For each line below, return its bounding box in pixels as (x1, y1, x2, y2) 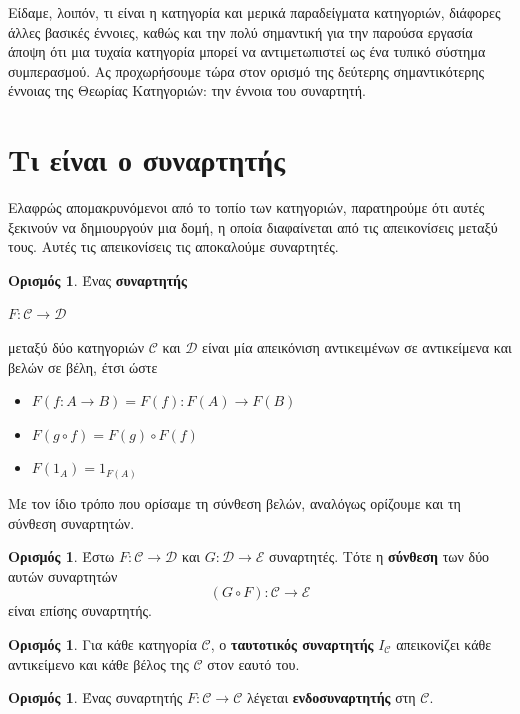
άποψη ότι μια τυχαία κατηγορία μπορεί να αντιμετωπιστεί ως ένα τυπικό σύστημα (8, 41, 486, 62)
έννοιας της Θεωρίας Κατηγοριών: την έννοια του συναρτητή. (8, 80, 366, 101)
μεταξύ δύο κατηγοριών (8, 337, 145, 358)
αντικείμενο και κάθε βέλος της (8, 653, 189, 674)
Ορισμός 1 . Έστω (8, 546, 115, 567)
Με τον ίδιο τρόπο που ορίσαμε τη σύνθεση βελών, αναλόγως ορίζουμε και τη (8, 492, 461, 513)
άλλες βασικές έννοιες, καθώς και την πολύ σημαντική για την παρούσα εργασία (8, 21, 473, 42)
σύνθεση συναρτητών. (8, 512, 135, 533)
